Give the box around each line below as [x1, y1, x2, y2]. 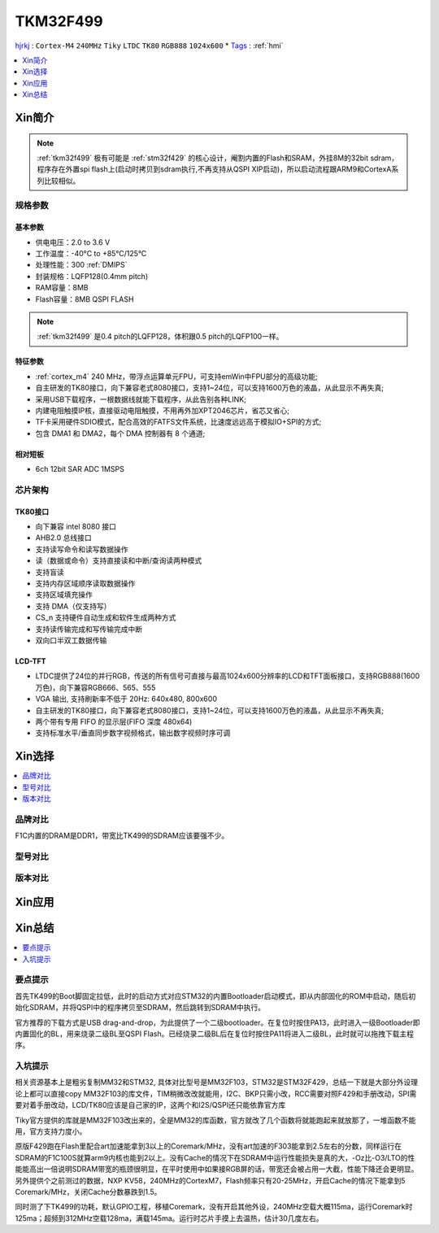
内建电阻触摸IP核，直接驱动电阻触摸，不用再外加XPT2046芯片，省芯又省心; [35, 405, 290, 415]
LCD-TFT [15, 656, 46, 666]
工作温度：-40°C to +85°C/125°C [35, 249, 147, 259]
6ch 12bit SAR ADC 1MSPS [35, 464, 125, 474]
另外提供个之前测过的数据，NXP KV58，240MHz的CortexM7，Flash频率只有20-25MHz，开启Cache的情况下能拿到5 [15, 1175, 406, 1185]
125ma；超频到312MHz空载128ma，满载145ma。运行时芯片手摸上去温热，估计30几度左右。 [15, 1213, 324, 1223]
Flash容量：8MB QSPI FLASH [35, 294, 134, 304]
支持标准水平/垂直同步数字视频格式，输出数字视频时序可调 [35, 728, 231, 738]
